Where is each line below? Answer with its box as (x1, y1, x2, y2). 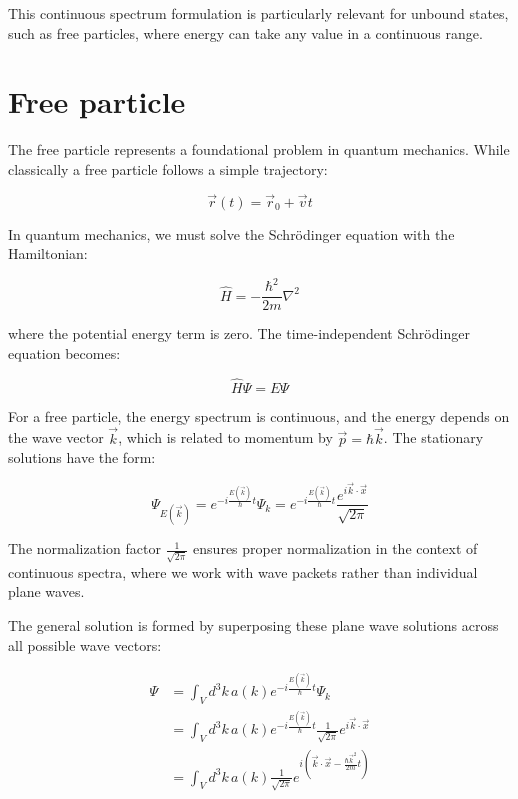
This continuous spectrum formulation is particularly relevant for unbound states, (8, 3, 509, 23)
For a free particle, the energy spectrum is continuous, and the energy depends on (8, 405, 510, 426)
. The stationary (383, 427, 484, 448)
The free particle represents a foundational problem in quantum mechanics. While (8, 139, 510, 160)
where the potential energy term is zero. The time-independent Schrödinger (8, 323, 470, 344)
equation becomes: (8, 343, 121, 364)
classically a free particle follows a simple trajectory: (8, 158, 328, 179)
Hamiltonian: (8, 243, 88, 264)
